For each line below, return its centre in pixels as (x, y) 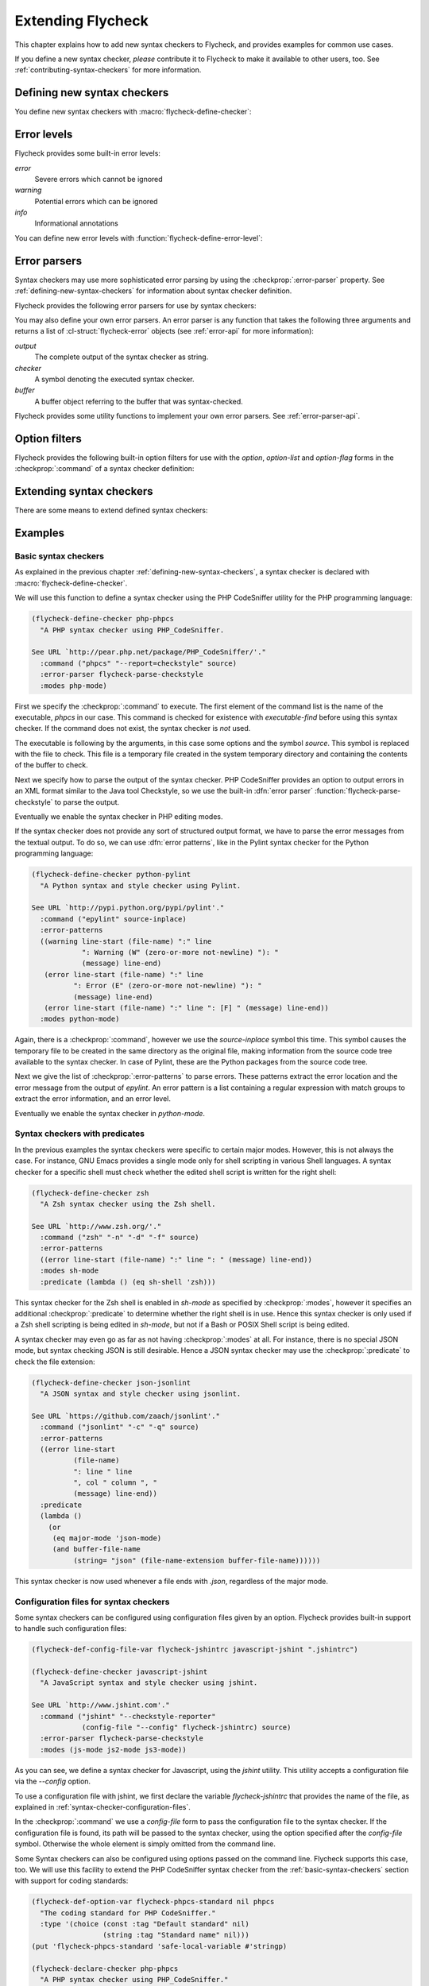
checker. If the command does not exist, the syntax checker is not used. (133, 728)
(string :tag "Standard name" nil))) (176, 1935)
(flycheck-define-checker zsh (90, 1193)
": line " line (102, 1471)
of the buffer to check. (52, 765)
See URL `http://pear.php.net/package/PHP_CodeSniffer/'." (149, 652)
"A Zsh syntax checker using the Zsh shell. (128, 1204)
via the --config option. (53, 1781)
